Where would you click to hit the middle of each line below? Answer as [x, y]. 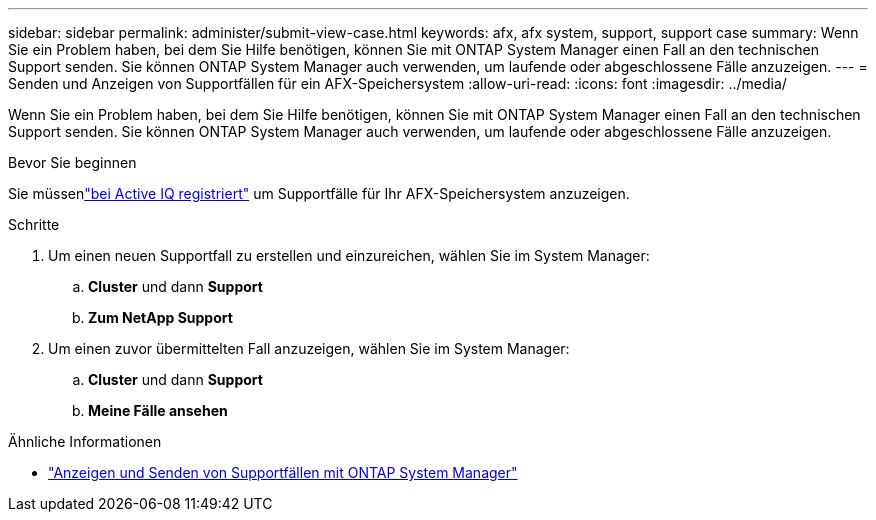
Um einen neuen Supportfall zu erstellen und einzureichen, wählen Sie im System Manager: [349, 255]
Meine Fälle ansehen [158, 410]
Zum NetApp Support [160, 317]
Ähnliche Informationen [85, 441]
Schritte [34, 224]
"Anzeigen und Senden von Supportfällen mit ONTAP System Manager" [283, 472]
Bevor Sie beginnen [72, 162]
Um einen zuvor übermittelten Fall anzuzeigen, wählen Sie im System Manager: [309, 348]
